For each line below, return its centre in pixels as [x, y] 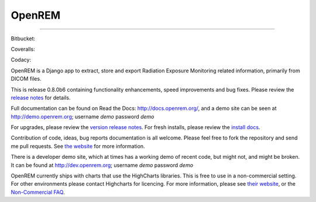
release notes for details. [41, 97]
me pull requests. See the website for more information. [78, 146]
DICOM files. [26, 79]
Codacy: [21, 60]
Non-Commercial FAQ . [38, 192]
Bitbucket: [23, 39]
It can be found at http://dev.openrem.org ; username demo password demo [102, 165]
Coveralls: [23, 49]
